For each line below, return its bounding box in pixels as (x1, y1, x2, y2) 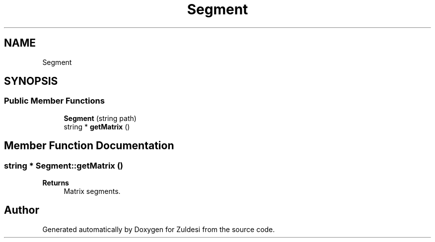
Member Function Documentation (4, 139, 174, 152)
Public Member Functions (4, 96, 105, 106)
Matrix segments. (64, 187, 121, 196)
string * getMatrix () (64, 122, 130, 131)
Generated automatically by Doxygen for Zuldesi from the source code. (42, 225, 275, 234)
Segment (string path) (64, 114, 137, 122)
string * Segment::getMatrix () (4, 160, 124, 171)
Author (4, 204, 39, 217)
